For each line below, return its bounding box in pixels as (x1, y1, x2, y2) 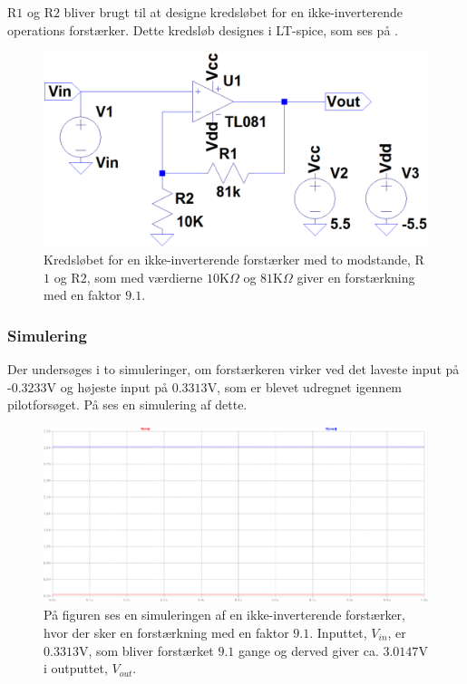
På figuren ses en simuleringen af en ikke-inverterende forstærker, (44, 605, 405, 624)
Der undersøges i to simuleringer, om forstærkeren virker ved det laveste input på (7, 360, 460, 379)
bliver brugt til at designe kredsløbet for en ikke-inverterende (63, 3, 403, 21)
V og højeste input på (46, 377, 169, 396)
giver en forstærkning (297, 267, 415, 286)
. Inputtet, (309, 623, 367, 642)
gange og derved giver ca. (238, 641, 379, 660)
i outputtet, (44, 659, 108, 678)
